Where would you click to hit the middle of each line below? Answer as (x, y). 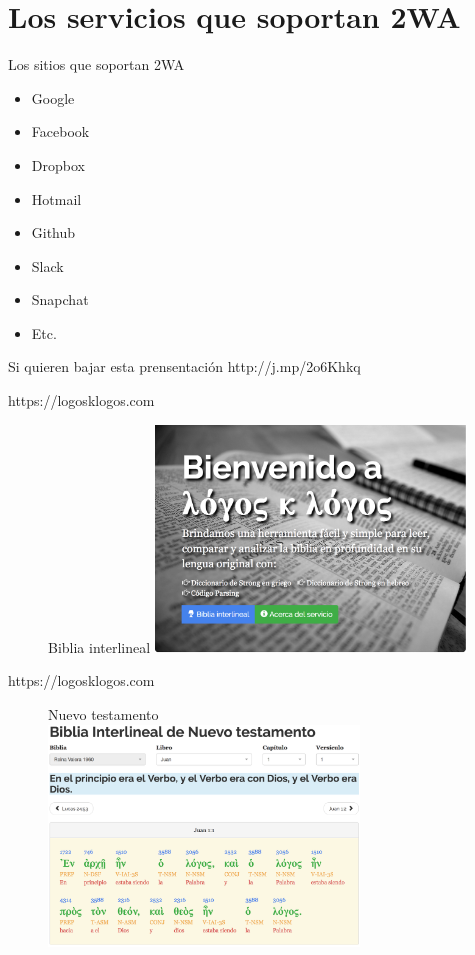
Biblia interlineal (99, 646)
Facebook (60, 131)
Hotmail (56, 198)
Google (53, 97)
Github (53, 232)
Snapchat (60, 299)
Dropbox (58, 164)
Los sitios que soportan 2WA (96, 64)
